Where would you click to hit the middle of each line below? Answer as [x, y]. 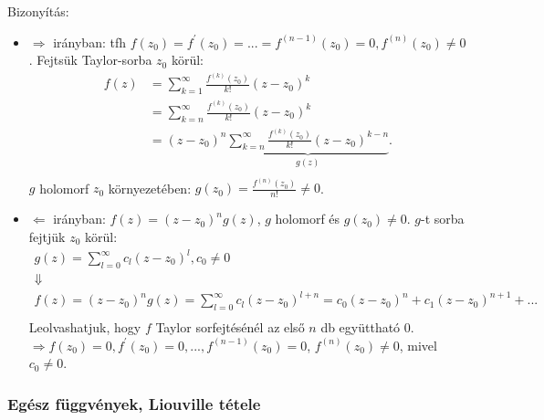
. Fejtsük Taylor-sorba [90, 60]
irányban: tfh [89, 42]
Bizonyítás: [38, 11]
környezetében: [150, 188]
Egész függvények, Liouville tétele [134, 403]
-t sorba [443, 219]
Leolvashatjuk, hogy [85, 327]
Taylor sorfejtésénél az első [230, 327]
